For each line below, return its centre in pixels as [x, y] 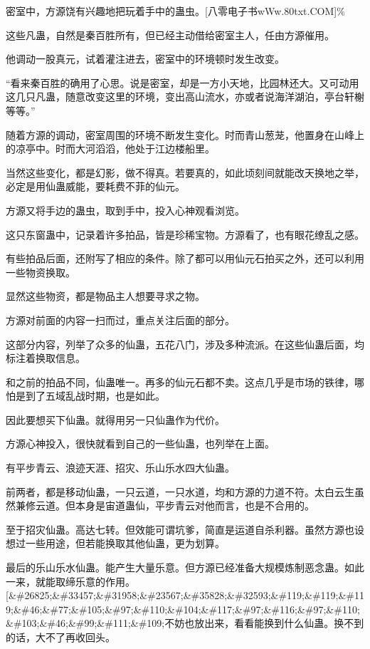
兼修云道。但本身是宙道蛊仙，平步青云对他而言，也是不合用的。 [165, 505]
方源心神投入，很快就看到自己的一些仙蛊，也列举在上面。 [140, 443]
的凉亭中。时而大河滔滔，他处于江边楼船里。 [110, 149]
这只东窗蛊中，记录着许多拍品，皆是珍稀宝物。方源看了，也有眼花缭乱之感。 [185, 234]
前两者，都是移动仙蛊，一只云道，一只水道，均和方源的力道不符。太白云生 [180, 491]
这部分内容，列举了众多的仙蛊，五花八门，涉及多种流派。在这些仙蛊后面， [180, 344]
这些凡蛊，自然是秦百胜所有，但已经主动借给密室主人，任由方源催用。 [170, 35]
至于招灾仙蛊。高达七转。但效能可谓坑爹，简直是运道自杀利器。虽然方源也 [180, 529]
